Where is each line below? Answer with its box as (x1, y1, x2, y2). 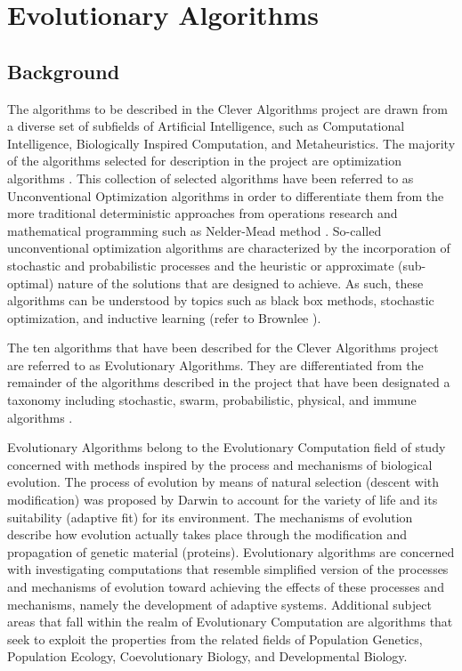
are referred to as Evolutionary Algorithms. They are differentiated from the (7, 355, 424, 374)
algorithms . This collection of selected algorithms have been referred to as (7, 168, 414, 187)
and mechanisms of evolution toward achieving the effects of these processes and (7, 578, 444, 596)
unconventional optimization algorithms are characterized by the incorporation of (7, 238, 450, 257)
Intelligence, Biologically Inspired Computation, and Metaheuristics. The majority (7, 133, 456, 152)
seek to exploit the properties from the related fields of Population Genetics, (7, 629, 423, 648)
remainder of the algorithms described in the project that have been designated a (7, 373, 450, 392)
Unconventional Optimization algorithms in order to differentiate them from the (7, 186, 444, 205)
